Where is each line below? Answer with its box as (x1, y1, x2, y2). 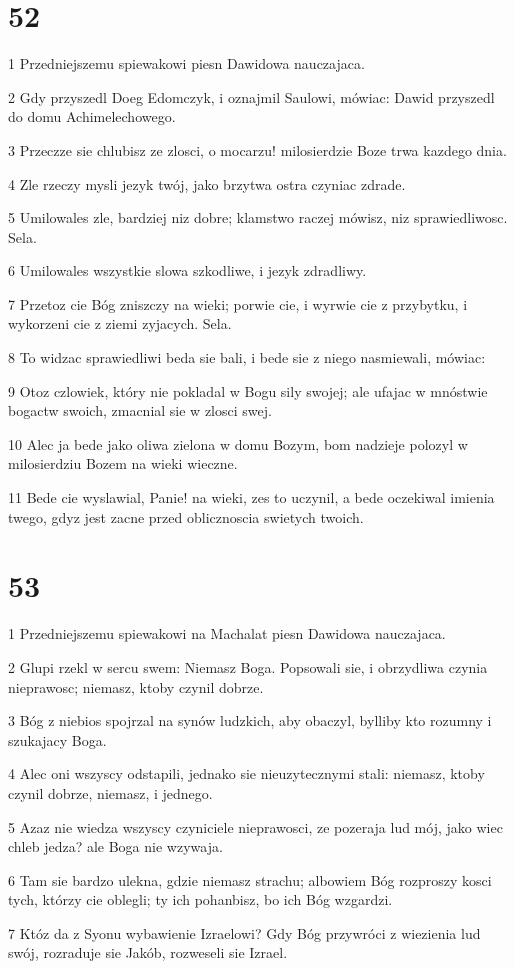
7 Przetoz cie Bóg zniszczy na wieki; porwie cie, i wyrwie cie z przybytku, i (8, 293, 468, 314)
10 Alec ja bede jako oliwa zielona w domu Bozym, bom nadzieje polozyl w (8, 433, 468, 454)
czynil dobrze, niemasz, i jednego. (8, 782, 213, 803)
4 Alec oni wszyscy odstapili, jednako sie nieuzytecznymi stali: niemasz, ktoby (8, 763, 485, 784)
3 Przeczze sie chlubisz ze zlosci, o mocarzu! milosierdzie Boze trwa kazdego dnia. (8, 139, 507, 160)
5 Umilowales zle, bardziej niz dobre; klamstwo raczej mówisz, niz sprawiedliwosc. (8, 207, 508, 228)
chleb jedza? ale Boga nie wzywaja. (8, 836, 223, 857)
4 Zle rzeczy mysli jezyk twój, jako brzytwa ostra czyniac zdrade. (8, 173, 406, 194)
